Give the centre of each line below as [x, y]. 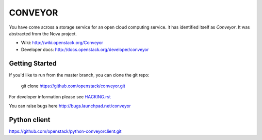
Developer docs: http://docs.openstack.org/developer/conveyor [85, 49]
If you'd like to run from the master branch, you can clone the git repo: [79, 75]
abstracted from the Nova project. [43, 33]
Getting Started [33, 63]
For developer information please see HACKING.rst [60, 97]
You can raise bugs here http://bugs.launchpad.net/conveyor [70, 106]
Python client [30, 119]
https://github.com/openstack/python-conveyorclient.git [65, 131]
